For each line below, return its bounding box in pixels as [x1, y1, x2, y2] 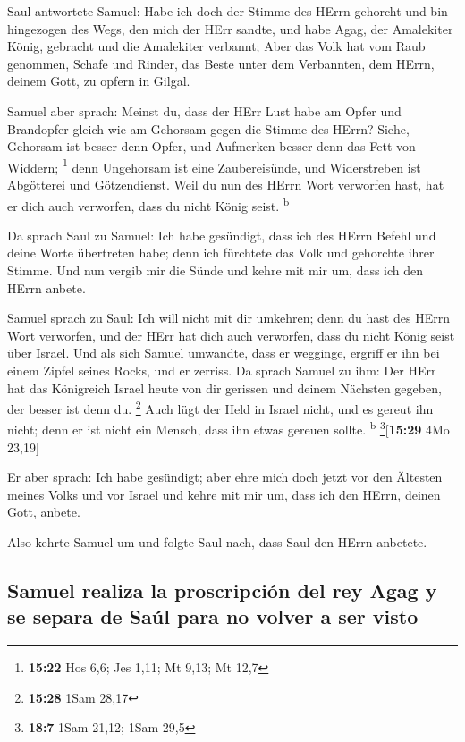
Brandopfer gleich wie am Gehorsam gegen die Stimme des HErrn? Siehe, [7, 119, 410, 138]
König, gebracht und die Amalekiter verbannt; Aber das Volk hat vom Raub [7, 37, 426, 55]
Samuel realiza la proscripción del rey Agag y [7, 577, 437, 604]
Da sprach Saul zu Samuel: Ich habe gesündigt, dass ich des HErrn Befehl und [7, 225, 436, 244]
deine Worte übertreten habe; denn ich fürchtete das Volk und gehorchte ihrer [7, 243, 435, 262]
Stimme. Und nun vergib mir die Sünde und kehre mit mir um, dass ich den [7, 261, 424, 280]
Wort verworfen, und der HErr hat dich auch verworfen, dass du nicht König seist [7, 325, 455, 344]
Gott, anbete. [7, 502, 80, 521]
